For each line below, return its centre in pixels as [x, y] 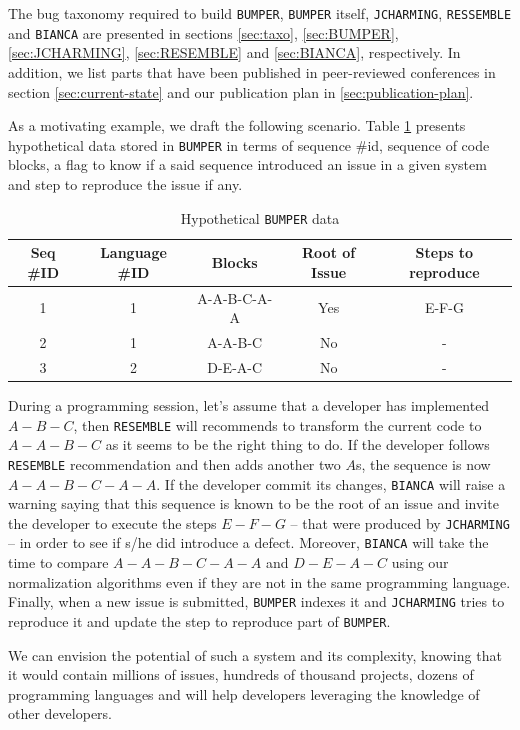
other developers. [60, 713]
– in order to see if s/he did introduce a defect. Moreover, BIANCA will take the [248, 542]
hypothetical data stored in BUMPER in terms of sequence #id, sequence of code [249, 144]
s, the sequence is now [423, 463]
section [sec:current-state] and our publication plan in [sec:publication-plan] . [241, 91]
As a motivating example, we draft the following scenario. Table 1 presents [237, 125]
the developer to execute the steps [112, 522]
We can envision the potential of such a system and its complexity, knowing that [255, 654]
